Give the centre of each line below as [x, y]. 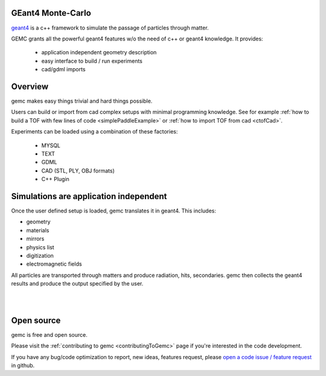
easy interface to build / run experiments [92, 61]
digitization [40, 255]
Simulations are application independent [89, 196]
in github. [23, 365]
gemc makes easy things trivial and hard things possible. [82, 101]
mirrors [35, 239]
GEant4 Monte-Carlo [51, 13]
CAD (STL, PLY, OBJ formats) [78, 170]
